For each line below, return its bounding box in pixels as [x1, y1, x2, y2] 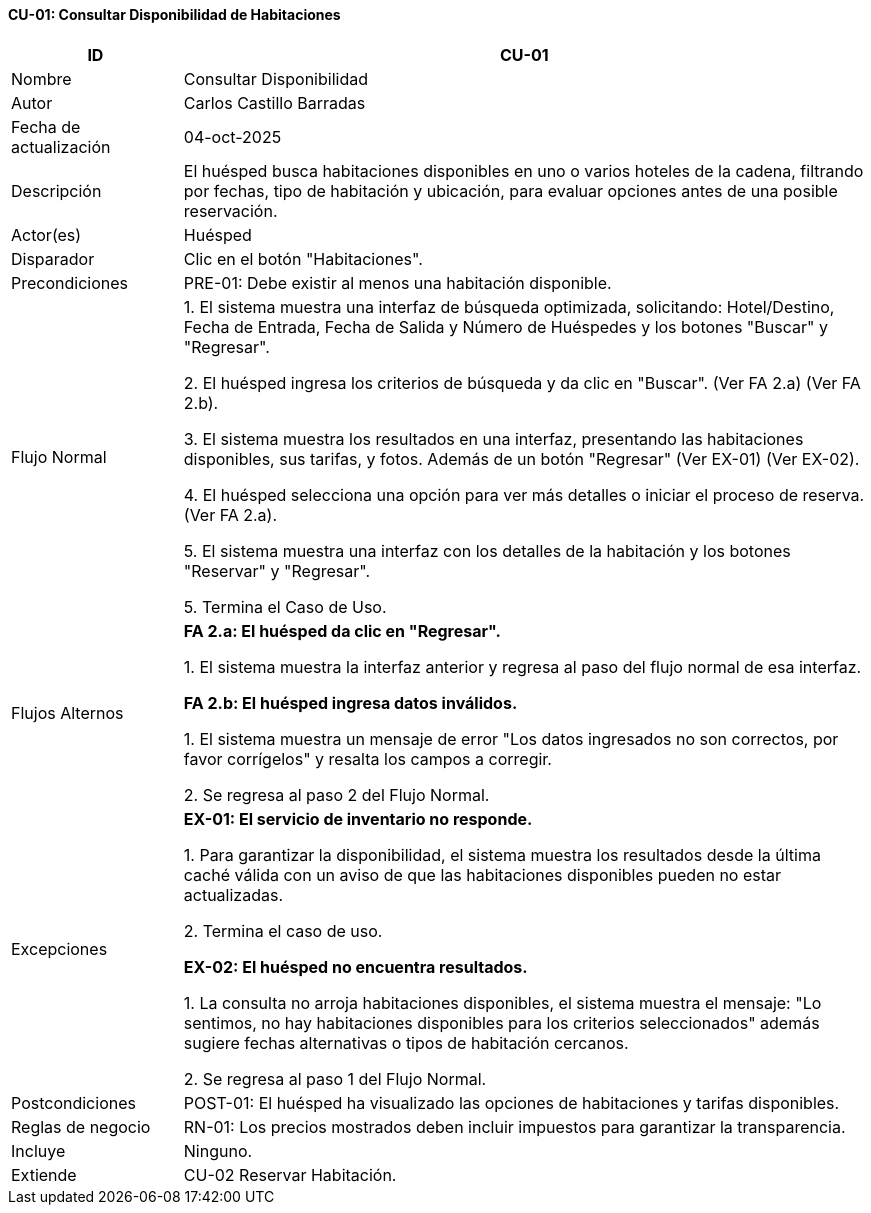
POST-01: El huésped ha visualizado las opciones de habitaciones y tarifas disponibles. [183, 1092, 840, 1113]
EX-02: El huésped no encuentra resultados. [183, 956, 528, 977]
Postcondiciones [11, 1092, 136, 1113]
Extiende [11, 1164, 77, 1185]
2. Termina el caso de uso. [183, 920, 383, 941]
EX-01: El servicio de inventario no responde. [183, 808, 533, 829]
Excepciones [11, 938, 108, 959]
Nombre [11, 68, 72, 89]
